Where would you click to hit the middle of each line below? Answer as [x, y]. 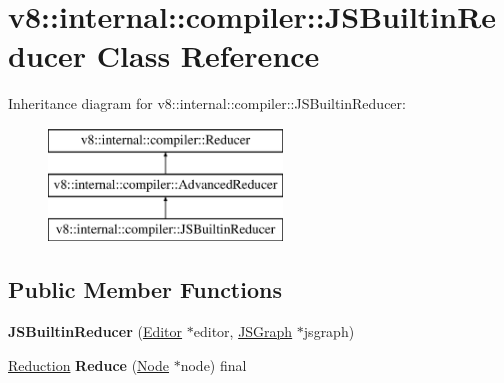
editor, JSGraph [243, 331]
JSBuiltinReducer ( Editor [95, 331]
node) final [213, 364]
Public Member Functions [145, 289]
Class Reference [208, 55]
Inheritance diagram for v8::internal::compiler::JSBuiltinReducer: [207, 103]
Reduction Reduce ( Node [89, 364]
